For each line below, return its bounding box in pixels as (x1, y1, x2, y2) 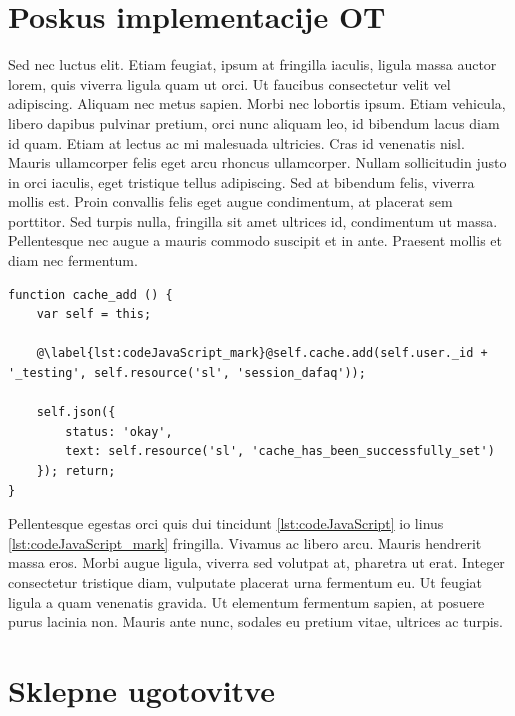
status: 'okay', (65, 424, 173, 439)
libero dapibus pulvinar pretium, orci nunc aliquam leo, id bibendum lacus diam (8, 112, 500, 133)
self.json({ (36, 405, 116, 420)
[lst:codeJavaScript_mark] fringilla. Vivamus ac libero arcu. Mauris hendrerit (8, 532, 482, 553)
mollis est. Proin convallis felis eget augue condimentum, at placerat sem (8, 191, 453, 212)
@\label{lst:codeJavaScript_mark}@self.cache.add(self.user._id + (36, 346, 488, 361)
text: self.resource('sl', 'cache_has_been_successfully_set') (65, 444, 495, 459)
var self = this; (36, 307, 152, 322)
